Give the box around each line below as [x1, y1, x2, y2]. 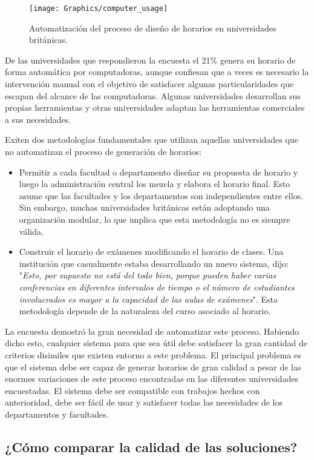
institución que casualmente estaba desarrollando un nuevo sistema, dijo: [19, 257, 289, 269]
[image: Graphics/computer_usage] [29, 4, 168, 13]
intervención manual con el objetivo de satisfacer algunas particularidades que [5, 77, 294, 90]
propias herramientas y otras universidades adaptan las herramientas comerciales [5, 101, 305, 114]
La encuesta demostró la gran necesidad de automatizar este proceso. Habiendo [5, 324, 299, 337]
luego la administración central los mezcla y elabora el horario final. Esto [19, 177, 290, 190]
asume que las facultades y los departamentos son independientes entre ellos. [19, 189, 304, 202]
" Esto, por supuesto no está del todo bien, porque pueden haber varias [19, 269, 276, 281]
